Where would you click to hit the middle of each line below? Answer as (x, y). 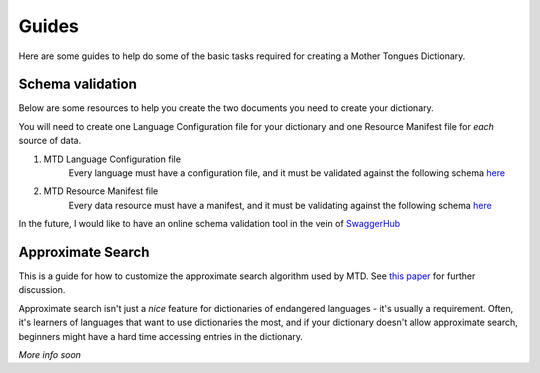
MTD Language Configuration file (112, 159)
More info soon (50, 355)
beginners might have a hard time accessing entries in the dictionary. (161, 336)
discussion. (42, 290)
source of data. (50, 141)
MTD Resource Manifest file (101, 191)
